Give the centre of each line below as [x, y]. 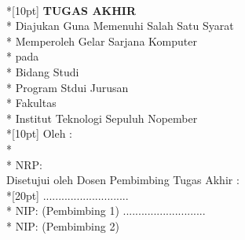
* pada [23, 56]
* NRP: [24, 164]
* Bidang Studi [43, 71]
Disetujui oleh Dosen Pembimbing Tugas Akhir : [123, 180]
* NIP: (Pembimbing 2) [63, 225]
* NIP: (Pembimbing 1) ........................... [106, 210]
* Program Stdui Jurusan [68, 87]
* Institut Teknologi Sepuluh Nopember [102, 118]
